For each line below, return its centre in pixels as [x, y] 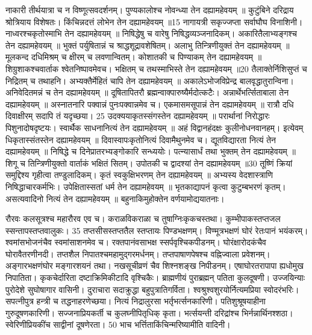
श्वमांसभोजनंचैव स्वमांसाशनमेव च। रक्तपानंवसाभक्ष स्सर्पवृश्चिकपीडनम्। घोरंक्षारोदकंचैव [136, 242]
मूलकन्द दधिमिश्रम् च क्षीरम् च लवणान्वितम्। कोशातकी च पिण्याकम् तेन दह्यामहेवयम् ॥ [134, 57]
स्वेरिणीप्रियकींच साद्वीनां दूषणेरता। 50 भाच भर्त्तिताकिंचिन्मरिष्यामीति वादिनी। [118, 324]
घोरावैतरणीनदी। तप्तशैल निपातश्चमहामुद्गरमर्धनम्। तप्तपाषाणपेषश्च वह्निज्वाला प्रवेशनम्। [138, 254]
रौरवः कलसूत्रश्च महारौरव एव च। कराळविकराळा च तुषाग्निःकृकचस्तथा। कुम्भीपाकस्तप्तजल [143, 219]
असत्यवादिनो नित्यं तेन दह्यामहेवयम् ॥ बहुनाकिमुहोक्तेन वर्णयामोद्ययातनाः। [115, 198]
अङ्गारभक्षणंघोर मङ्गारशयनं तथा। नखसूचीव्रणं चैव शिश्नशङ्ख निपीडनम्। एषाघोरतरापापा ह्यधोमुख [154, 266]
